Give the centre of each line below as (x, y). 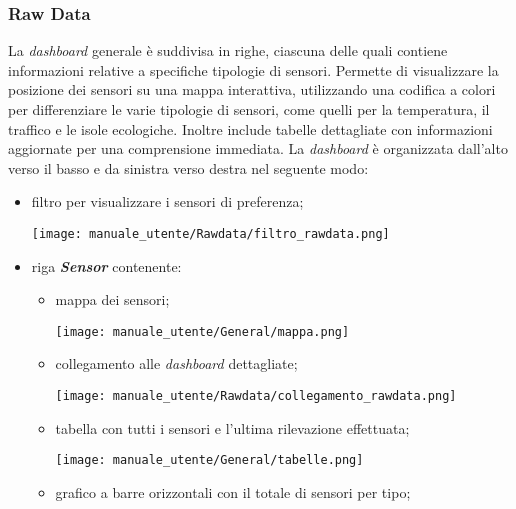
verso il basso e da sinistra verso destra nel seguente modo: (188, 167)
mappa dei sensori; (112, 299)
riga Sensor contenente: (106, 265)
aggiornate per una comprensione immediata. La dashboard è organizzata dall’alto (258, 148)
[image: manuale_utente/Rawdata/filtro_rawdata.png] (210, 233)
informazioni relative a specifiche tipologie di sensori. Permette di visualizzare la (253, 69)
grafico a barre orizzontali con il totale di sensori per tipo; (233, 491)
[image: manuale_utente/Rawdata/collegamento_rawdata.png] (256, 396)
